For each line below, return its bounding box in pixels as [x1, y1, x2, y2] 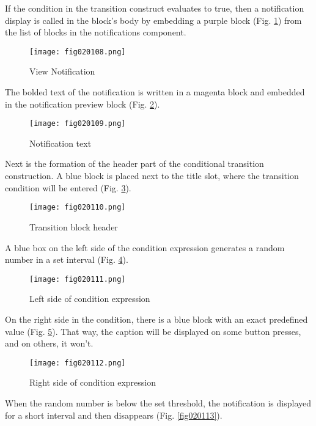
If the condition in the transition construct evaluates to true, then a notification [5, 2, 304, 14]
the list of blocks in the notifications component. [5, 26, 186, 39]
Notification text [29, 136, 92, 149]
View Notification [29, 65, 95, 78]
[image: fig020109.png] [29, 119, 126, 128]
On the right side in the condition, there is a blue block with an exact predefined [5, 312, 308, 325]
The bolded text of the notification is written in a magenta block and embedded [5, 86, 305, 98]
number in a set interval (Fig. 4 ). [5, 253, 128, 266]
